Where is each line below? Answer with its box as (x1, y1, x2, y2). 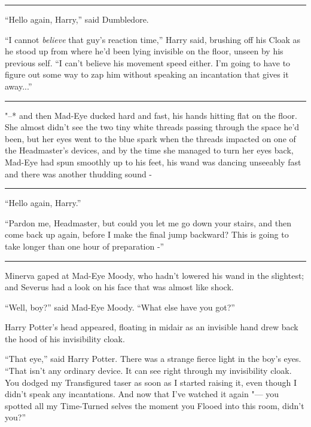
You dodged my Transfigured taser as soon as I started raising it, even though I (5, 376, 297, 388)
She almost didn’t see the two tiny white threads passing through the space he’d (5, 121, 300, 133)
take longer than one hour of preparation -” (5, 239, 164, 252)
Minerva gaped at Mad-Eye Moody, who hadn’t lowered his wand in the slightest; (5, 269, 304, 281)
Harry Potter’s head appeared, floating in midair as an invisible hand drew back (5, 321, 298, 333)
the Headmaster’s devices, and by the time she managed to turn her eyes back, (5, 144, 294, 156)
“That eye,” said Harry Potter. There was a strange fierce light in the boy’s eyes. (5, 352, 301, 365)
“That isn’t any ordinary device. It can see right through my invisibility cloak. (5, 364, 292, 377)
